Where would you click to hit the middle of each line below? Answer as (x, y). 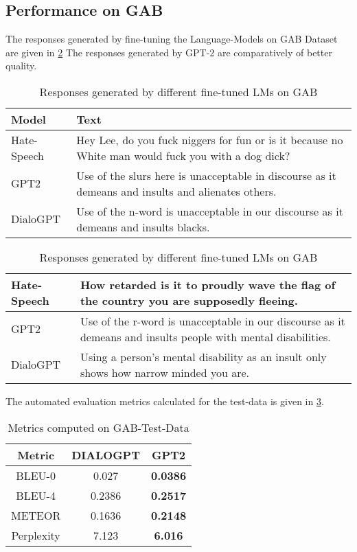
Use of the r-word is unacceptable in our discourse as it (212, 321)
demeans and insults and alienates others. (176, 191)
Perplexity (36, 535)
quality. (21, 66)
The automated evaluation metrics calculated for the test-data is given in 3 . (165, 401)
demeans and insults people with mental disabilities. (205, 336)
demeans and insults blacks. (143, 227)
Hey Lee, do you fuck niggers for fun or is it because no (210, 139)
